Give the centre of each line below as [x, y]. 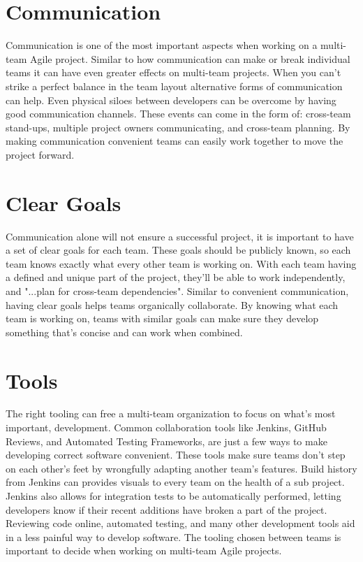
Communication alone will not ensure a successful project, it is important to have [180, 236]
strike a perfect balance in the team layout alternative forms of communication [174, 86]
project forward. [40, 154]
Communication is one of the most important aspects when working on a [162, 45]
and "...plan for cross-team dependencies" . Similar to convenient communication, [177, 290]
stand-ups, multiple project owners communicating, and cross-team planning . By [178, 127]
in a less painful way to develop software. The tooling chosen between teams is [173, 536]
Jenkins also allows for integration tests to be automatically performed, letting [173, 496]
